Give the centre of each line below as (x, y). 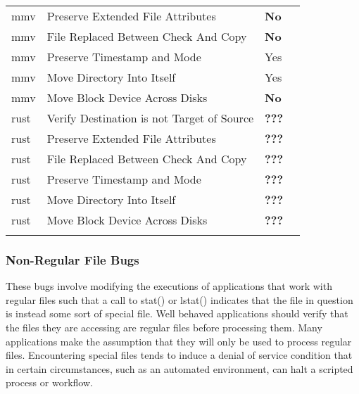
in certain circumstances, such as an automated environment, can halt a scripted (179, 368)
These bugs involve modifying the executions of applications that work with (169, 286)
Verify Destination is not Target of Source (150, 118)
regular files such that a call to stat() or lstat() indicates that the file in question (179, 299)
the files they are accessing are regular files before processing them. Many (164, 327)
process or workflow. (49, 382)
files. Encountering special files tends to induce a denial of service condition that (179, 355)
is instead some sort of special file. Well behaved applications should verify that (177, 313)
